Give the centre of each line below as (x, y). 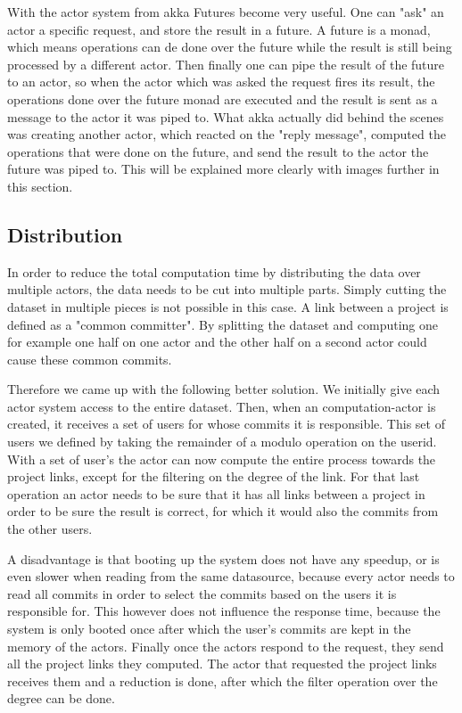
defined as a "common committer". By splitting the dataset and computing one (223, 324)
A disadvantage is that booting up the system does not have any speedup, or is (223, 558)
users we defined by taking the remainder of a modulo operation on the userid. (222, 442)
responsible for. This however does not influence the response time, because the (224, 611)
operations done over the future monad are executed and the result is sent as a (223, 98)
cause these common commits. (90, 359)
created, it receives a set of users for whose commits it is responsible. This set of (226, 424)
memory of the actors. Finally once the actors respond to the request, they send (226, 646)
